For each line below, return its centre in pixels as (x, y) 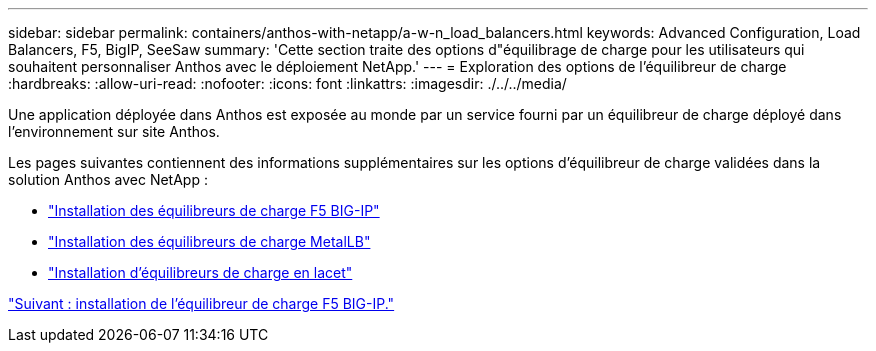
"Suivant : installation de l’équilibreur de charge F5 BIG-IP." (201, 303)
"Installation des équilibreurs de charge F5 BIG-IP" (214, 210)
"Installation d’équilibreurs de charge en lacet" (200, 272)
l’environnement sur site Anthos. (114, 131)
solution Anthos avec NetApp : (108, 179)
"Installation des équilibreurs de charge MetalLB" (209, 241)
